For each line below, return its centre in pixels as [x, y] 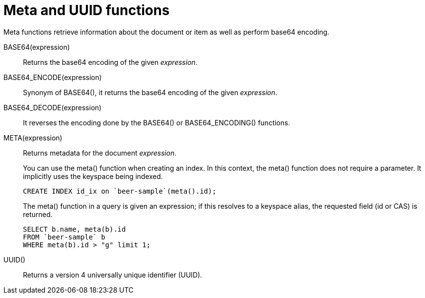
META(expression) [33, 138]
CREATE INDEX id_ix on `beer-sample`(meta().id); [120, 191]
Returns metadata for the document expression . [100, 153]
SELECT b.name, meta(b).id [74, 229]
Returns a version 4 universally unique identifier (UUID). [113, 275]
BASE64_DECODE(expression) [52, 107]
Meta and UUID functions [87, 10]
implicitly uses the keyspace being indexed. [93, 176]
